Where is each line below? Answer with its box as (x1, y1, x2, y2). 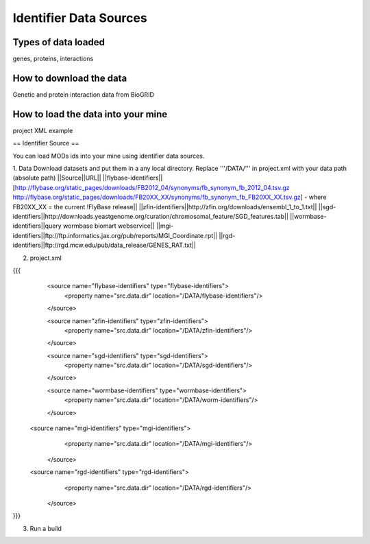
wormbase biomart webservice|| (62, 222, 155, 230)
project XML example (12, 126, 73, 134)
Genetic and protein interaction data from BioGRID (12, 90, 154, 99)
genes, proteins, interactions (12, 55, 94, 63)
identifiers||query (12, 222, 62, 230)
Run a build (29, 524, 62, 532)
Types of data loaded (12, 36, 106, 48)
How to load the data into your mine (12, 108, 168, 120)
